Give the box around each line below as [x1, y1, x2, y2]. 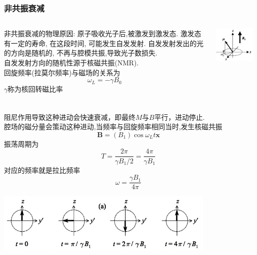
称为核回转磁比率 [7, 84, 63, 94]
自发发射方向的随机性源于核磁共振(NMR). [4, 57, 139, 67]
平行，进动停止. [154, 111, 205, 122]
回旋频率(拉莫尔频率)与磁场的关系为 [4, 67, 120, 77]
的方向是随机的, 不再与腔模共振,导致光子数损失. [4, 48, 158, 58]
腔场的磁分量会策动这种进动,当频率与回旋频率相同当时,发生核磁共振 [4, 121, 222, 132]
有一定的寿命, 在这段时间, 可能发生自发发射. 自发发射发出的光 [4, 38, 204, 48]
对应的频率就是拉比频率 [4, 164, 80, 175]
